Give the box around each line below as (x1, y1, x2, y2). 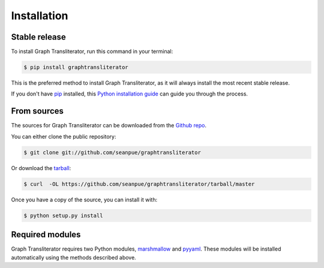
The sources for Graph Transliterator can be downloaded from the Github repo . (11, 122, 207, 129)
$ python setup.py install (23, 212, 103, 219)
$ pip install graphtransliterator (23, 64, 128, 71)
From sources (11, 106, 64, 117)
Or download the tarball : (11, 164, 71, 171)
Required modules (11, 230, 81, 240)
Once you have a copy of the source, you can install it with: (11, 196, 158, 203)
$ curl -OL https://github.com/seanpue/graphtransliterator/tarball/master (23, 180, 255, 187)
